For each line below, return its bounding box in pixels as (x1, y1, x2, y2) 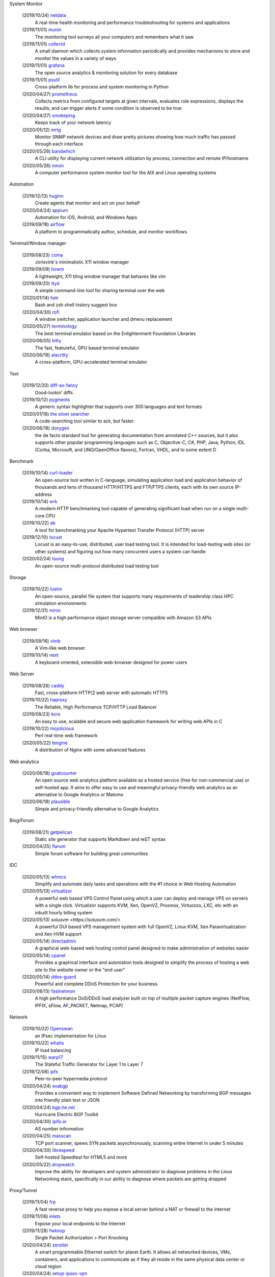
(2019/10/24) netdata (22, 12, 66, 18)
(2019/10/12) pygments (22, 396, 70, 403)
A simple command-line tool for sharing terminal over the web (35, 288, 165, 294)
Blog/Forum (9, 817, 34, 823)
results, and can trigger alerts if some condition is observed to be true (35, 105, 182, 111)
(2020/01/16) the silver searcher (22, 411, 90, 417)
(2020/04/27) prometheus (22, 91, 77, 97)
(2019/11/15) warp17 (22, 1054, 63, 1060)
